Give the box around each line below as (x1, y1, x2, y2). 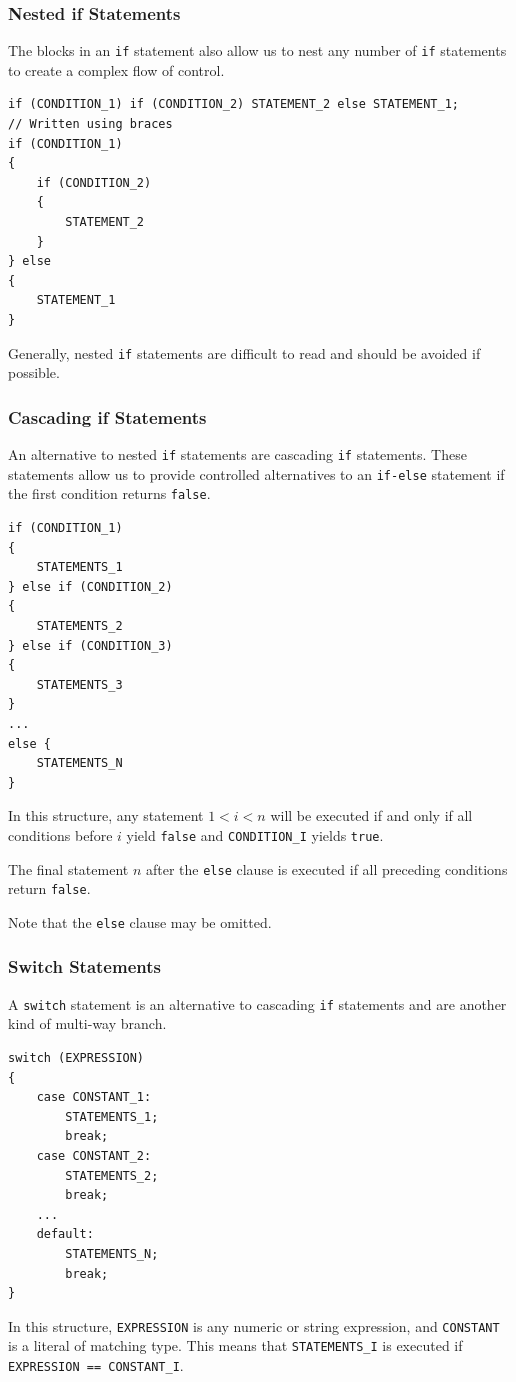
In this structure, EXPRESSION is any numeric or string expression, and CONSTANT (8, 1315, 500, 1336)
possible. (8, 362, 60, 383)
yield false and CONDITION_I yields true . (126, 824, 384, 845)
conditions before (8, 824, 113, 845)
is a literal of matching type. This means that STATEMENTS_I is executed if (8, 1335, 463, 1356)
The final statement (8, 858, 129, 879)
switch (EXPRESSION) (8, 1051, 145, 1066)
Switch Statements (8, 954, 161, 979)
